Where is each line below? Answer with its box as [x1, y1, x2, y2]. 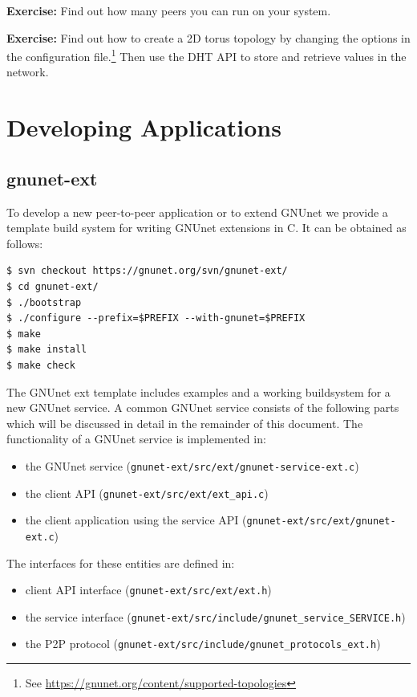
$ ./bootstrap [6, 296, 82, 308]
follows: [6, 234, 43, 251]
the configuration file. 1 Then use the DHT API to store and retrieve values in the [6, 46, 407, 64]
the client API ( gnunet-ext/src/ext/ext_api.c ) [25, 484, 269, 501]
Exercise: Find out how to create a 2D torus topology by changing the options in [6, 29, 411, 46]
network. [6, 63, 49, 80]
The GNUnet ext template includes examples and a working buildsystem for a [6, 383, 391, 400]
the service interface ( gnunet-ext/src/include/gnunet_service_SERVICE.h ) [25, 608, 406, 625]
